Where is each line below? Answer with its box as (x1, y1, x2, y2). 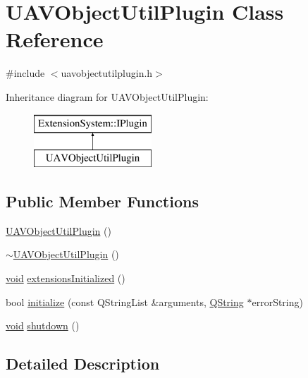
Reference (6, 25, 104, 54)
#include (6, 66, 45, 80)
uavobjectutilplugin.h (61, 66, 153, 80)
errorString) (252, 294, 303, 309)
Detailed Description (6, 353, 160, 374)
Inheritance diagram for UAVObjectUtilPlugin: (6, 89, 209, 104)
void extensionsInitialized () (6, 271, 125, 286)
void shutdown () (6, 318, 80, 333)
